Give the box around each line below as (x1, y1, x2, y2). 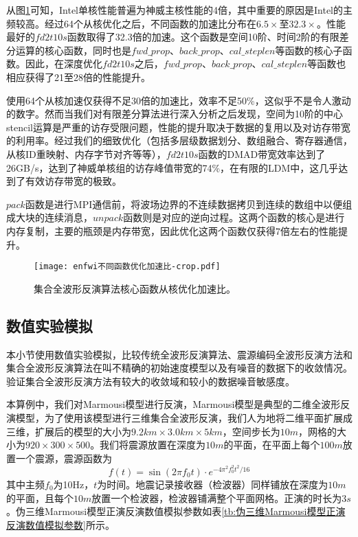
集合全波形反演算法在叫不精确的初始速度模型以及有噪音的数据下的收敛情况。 (6, 361, 353, 375)
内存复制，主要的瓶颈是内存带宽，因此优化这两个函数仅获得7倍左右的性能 (6, 223, 338, 238)
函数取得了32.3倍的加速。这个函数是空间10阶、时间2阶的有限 (67, 30, 339, 44)
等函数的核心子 (275, 43, 343, 57)
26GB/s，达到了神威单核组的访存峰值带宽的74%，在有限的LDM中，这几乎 (6, 160, 339, 174)
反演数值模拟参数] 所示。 (6, 517, 115, 532)
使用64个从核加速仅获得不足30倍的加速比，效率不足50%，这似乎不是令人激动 (6, 93, 351, 107)
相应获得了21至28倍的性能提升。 (6, 69, 150, 84)
